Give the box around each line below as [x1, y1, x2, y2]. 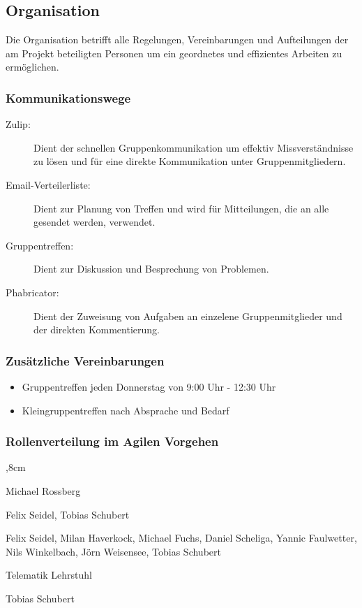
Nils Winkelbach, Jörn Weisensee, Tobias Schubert [6, 544, 221, 558]
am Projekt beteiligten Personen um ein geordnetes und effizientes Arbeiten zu [6, 45, 342, 60]
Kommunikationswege [6, 89, 131, 106]
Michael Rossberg [6, 483, 81, 498]
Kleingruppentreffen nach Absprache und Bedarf [22, 403, 229, 417]
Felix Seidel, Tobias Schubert [6, 507, 130, 521]
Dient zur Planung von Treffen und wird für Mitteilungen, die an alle [33, 201, 329, 215]
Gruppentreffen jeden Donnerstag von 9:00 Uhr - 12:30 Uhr [22, 379, 276, 393]
